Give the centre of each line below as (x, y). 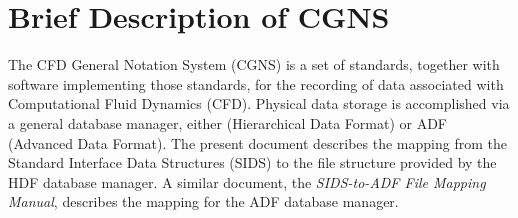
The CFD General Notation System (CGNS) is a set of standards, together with (254, 64)
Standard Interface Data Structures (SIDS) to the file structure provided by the (252, 162)
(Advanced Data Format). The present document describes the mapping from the (257, 142)
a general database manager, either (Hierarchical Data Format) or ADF (228, 122)
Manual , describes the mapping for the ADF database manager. (203, 201)
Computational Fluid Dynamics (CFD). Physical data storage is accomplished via (259, 103)
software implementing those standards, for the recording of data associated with (256, 83)
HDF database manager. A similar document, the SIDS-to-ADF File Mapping (247, 181)
